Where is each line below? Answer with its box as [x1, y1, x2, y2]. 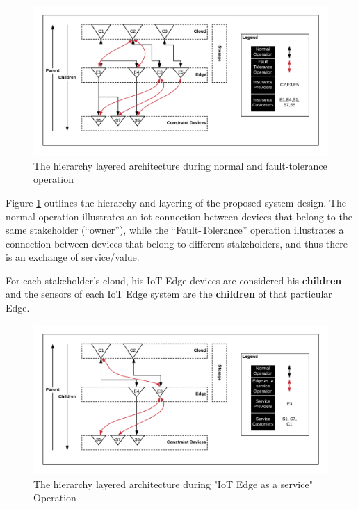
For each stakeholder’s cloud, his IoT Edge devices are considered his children [6, 273, 342, 287]
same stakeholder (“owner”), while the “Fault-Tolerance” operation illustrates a [6, 223, 344, 237]
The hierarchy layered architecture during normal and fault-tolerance [33, 158, 327, 172]
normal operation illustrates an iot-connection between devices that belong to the [6, 209, 352, 223]
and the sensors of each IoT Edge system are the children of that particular [6, 286, 332, 301]
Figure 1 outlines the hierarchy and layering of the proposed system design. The [6, 195, 347, 209]
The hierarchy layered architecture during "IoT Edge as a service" [33, 476, 313, 491]
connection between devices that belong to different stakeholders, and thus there [6, 236, 348, 250]
